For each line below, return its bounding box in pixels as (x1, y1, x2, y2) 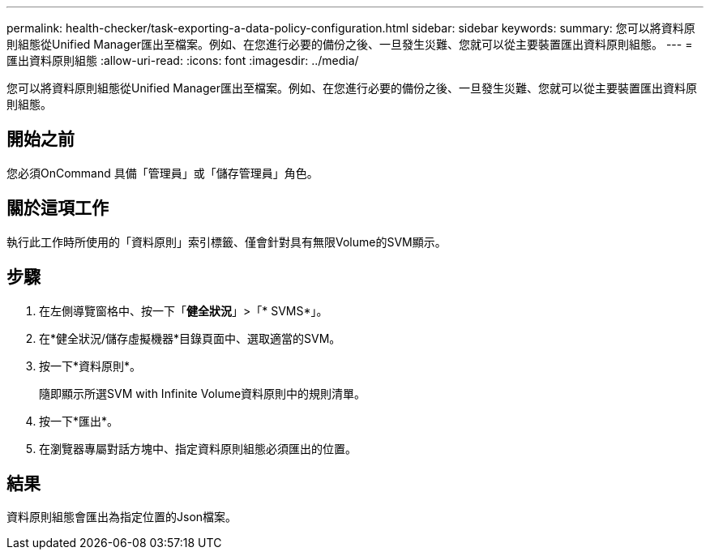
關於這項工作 (6, 198, 109, 219)
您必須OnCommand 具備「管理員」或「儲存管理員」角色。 (6, 165, 319, 180)
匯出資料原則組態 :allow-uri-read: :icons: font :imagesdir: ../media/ (6, 53, 359, 67)
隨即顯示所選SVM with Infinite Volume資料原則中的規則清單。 (39, 386, 366, 400)
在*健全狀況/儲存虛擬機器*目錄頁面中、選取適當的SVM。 (39, 331, 341, 345)
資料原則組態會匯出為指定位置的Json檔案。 (6, 510, 237, 524)
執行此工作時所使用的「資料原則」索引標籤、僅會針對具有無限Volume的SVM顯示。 (6, 234, 447, 249)
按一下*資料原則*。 (39, 358, 142, 373)
